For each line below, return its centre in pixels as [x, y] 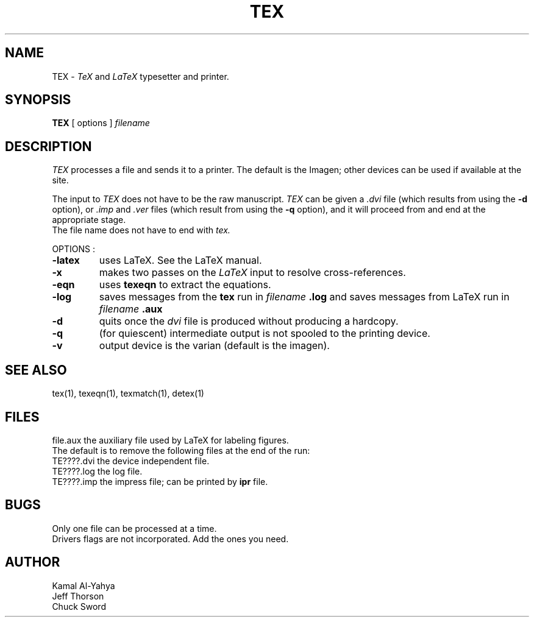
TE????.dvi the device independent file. [131, 461]
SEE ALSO [36, 370]
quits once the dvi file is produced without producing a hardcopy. [249, 321]
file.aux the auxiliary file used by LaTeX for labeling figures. [170, 440]
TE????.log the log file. [97, 471]
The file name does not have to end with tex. [141, 230]
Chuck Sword [79, 606]
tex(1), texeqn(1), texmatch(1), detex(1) [128, 394]
